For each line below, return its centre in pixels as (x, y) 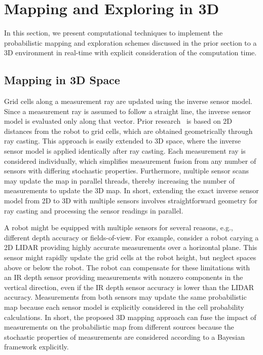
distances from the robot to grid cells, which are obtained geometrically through (128, 131)
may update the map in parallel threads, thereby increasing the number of (119, 180)
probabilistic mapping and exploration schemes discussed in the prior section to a (130, 42)
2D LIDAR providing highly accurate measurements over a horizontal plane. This (131, 247)
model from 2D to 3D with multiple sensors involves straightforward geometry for (131, 201)
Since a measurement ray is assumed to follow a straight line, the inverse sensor (128, 111)
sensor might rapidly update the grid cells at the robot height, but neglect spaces (130, 257)
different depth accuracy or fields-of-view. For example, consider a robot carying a (131, 237)
